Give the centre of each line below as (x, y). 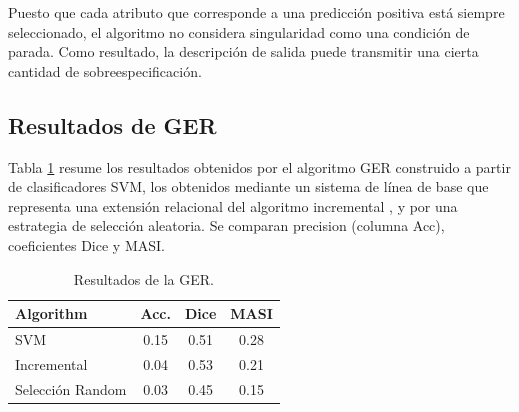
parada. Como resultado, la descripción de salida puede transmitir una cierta (243, 51)
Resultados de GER (112, 124)
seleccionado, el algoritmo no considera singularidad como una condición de (239, 31)
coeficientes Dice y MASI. (86, 244)
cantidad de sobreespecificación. (105, 70)
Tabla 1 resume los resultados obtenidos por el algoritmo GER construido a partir (259, 166)
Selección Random (71, 388)
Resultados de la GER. (143, 278)
